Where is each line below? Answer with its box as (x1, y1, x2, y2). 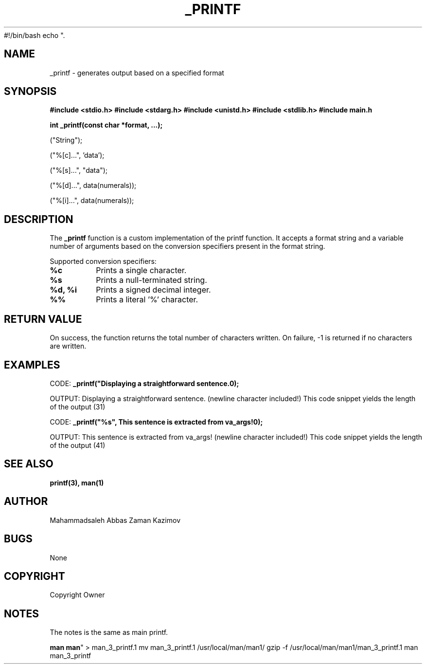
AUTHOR (4, 495, 48, 508)
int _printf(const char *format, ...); (50, 121, 163, 130)
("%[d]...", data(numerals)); (50, 181, 137, 190)
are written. (50, 342, 87, 351)
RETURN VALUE (4, 313, 82, 325)
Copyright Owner (50, 591, 105, 599)
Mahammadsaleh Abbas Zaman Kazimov (50, 516, 180, 524)
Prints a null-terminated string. (96, 275, 207, 285)
